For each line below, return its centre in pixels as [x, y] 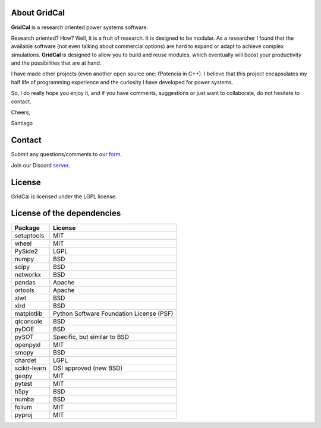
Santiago [22, 123]
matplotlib [29, 313]
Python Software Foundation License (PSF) [113, 313]
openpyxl [28, 344]
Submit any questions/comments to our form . [66, 154]
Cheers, [21, 112]
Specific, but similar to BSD [91, 337]
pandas [25, 282]
